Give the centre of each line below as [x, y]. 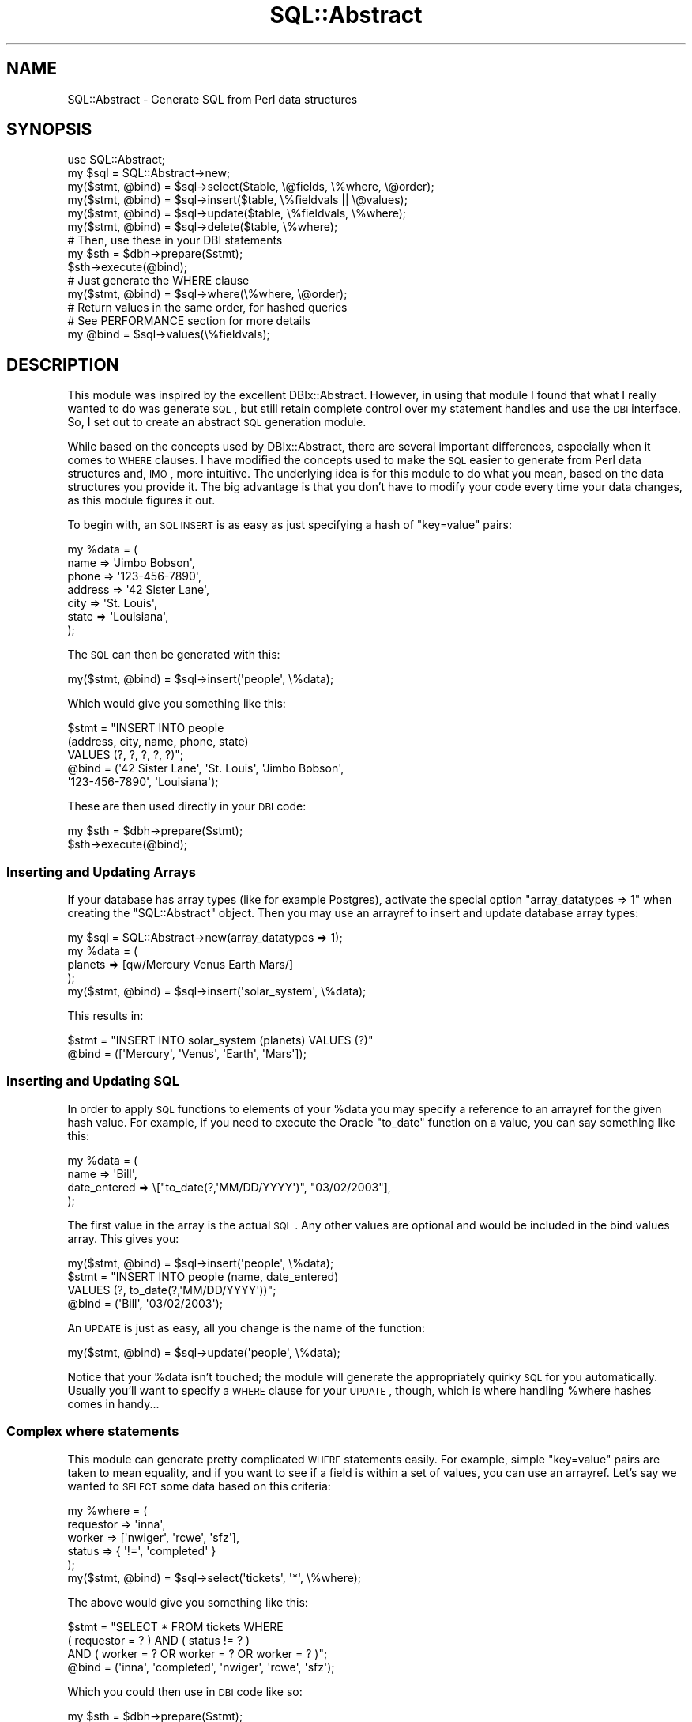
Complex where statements [93, 1431]
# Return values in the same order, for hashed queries [207, 308]
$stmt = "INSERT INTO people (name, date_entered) [203, 1276]
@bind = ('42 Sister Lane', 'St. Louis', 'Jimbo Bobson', [206, 768]
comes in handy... [113, 1403]
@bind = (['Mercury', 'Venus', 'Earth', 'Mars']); [187, 1054]
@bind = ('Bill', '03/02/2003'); [145, 1303]
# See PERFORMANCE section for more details [189, 321]
